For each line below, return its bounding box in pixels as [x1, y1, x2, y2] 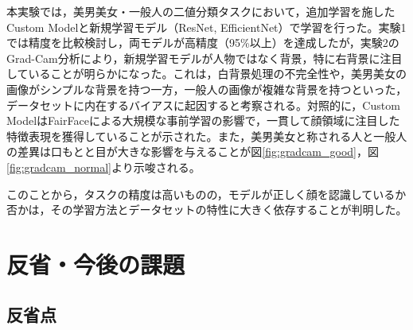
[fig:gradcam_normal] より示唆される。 [6, 158, 201, 175]
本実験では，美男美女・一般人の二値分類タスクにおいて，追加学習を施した [6, 3, 395, 19]
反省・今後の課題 [6, 247, 185, 280]
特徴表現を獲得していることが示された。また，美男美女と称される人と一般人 [6, 127, 407, 144]
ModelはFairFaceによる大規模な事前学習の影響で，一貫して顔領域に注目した [6, 112, 400, 129]
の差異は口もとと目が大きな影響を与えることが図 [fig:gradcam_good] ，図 [6, 143, 379, 160]
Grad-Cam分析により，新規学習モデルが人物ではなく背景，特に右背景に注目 [6, 49, 403, 66]
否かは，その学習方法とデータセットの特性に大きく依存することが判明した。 [6, 201, 407, 218]
